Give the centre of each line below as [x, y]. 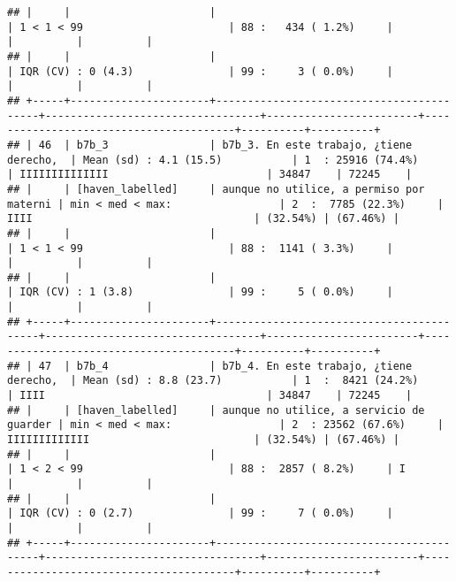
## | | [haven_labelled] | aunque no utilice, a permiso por [216, 189]
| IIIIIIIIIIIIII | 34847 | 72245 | [210, 175]
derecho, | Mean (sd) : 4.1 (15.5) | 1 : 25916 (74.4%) [213, 160]
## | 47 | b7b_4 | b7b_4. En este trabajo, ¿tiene [210, 366]
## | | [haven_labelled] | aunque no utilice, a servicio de [216, 410]
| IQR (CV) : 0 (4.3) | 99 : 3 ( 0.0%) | [200, 71]
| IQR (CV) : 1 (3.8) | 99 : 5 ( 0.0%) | [200, 292]
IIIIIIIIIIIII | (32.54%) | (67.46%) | [203, 440]
